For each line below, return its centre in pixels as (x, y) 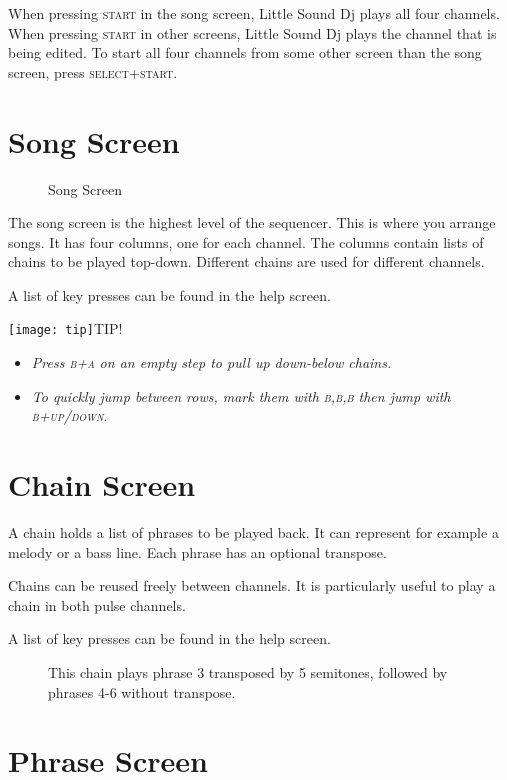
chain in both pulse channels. (97, 604)
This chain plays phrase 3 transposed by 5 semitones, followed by (248, 672)
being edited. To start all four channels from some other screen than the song (245, 52)
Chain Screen (102, 484)
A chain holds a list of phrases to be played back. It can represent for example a (253, 532)
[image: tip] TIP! (65, 328)
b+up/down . (69, 415)
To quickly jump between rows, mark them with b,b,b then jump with (241, 395)
